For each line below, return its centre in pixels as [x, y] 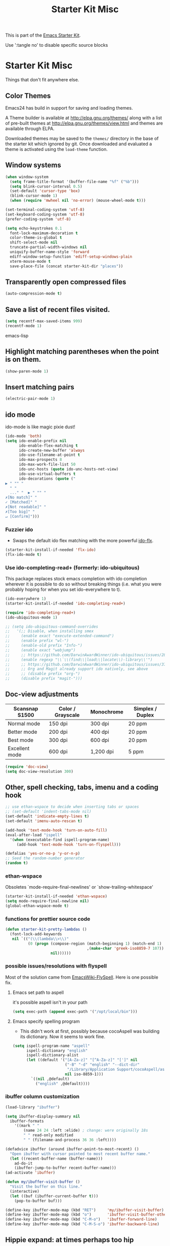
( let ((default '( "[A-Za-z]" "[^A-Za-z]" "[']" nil [82, 1060]
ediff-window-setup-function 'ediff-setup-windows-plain [71, 257]
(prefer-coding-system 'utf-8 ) [38, 219]
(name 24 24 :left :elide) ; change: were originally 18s [86, 1131]
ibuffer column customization [42, 1097]
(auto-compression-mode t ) [34, 294]
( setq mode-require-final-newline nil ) [47, 901]
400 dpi [100, 732]
